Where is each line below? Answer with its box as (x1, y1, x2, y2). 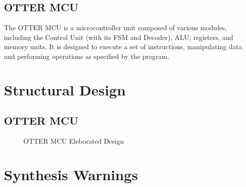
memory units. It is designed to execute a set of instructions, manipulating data (4, 41, 242, 52)
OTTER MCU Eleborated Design (23, 136, 124, 146)
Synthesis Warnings (4, 164, 138, 184)
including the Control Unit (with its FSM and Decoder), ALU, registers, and (4, 32, 233, 42)
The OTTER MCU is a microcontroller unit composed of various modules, (4, 22, 227, 33)
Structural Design (4, 79, 126, 99)
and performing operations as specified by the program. (4, 51, 170, 61)
